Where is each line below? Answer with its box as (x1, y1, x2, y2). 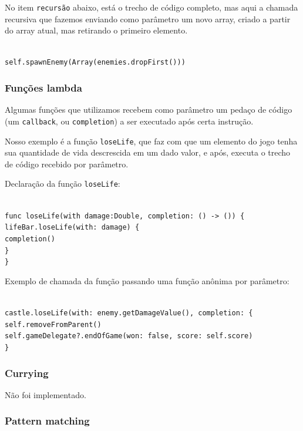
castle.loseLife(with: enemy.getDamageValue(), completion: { (5, 309, 253, 318)
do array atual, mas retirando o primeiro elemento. (5, 24, 188, 36)
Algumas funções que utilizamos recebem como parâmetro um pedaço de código (5, 103, 292, 116)
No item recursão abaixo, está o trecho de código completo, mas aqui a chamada (5, 1, 298, 13)
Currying (5, 365, 49, 380)
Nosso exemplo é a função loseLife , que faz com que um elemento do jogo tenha (5, 134, 298, 147)
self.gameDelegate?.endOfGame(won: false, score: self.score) (5, 332, 253, 341)
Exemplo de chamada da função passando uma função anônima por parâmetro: (5, 274, 289, 287)
